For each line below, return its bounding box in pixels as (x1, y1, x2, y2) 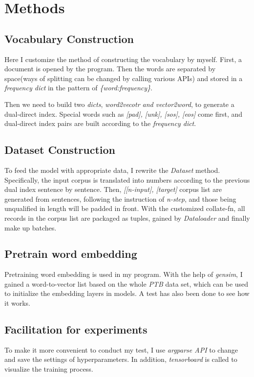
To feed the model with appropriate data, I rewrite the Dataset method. (4, 165, 220, 175)
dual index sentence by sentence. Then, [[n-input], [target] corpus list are (4, 184, 222, 194)
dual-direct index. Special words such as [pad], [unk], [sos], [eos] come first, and (4, 108, 243, 119)
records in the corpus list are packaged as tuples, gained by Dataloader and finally (4, 212, 250, 223)
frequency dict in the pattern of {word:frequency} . (4, 83, 152, 93)
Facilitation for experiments (4, 322, 148, 337)
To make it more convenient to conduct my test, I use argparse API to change (4, 344, 238, 355)
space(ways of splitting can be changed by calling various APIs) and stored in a (4, 73, 243, 83)
